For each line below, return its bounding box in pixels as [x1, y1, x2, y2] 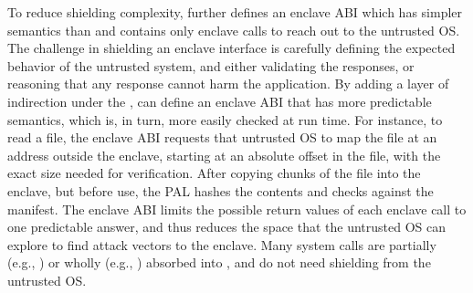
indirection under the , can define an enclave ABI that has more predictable [7, 91, 432, 110]
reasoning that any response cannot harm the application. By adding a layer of [7, 74, 449, 93]
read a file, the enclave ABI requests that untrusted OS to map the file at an [7, 128, 437, 147]
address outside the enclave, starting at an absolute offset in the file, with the [7, 145, 441, 164]
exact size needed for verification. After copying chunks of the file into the [7, 163, 421, 183]
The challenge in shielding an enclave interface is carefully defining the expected [7, 38, 456, 58]
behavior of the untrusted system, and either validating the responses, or [7, 56, 415, 75]
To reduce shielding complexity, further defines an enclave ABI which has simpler [7, 3, 463, 21]
